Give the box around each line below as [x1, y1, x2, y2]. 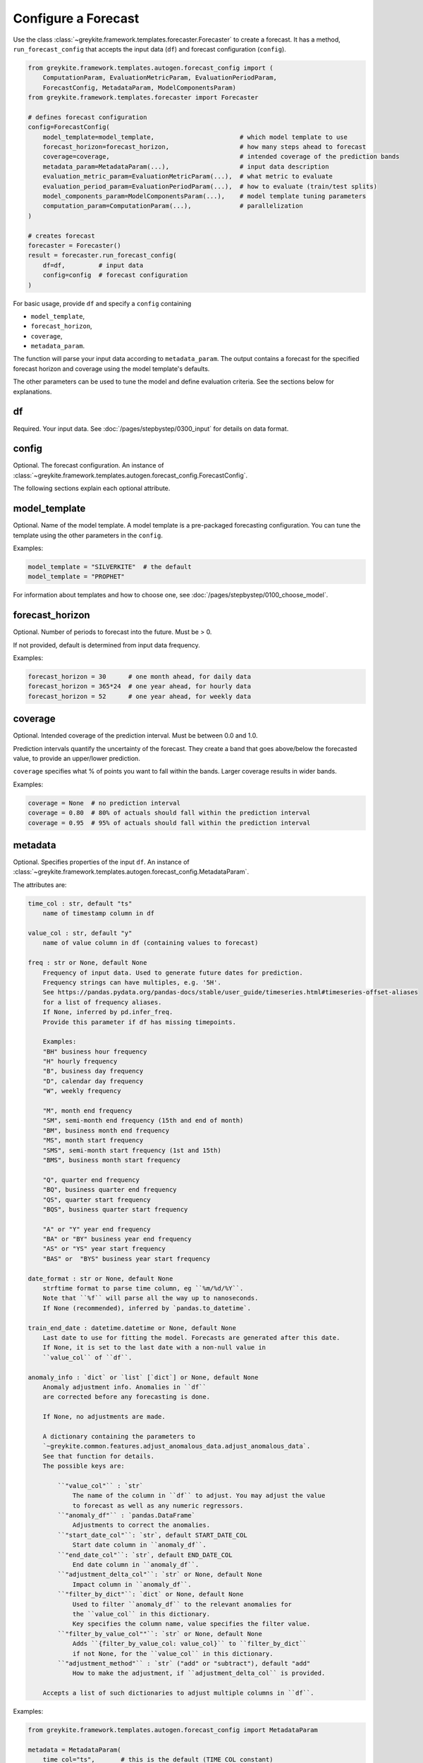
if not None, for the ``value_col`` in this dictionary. [72, 1649, 274, 1657]
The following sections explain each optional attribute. [13, 484, 171, 493]
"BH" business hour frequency [42, 1047, 147, 1056]
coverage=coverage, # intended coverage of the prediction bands [42, 152, 400, 161]
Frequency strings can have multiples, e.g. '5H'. [42, 978, 221, 987]
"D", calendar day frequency [42, 1077, 144, 1085]
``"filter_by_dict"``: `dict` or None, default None [57, 1590, 244, 1599]
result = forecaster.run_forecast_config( [27, 251, 177, 260]
